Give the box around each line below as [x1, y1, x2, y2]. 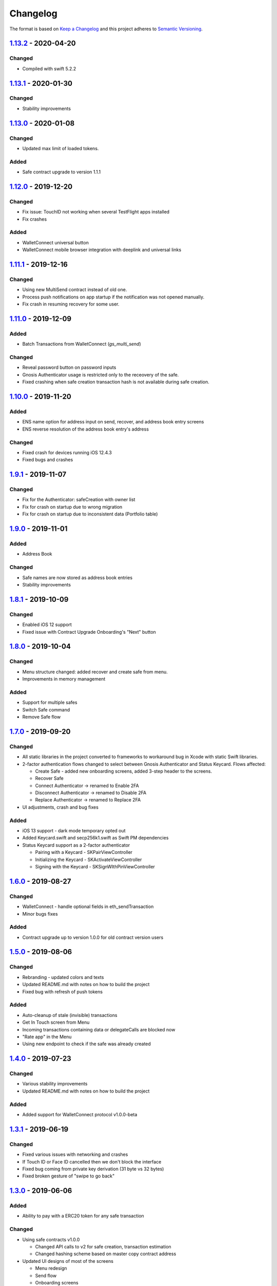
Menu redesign [35, 1265, 67, 1272]
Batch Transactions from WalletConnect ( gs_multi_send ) [22, 341, 141, 347]
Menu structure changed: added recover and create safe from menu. [22, 669, 168, 675]
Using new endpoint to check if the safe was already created [22, 1041, 151, 1047]
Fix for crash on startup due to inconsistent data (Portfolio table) [22, 511, 159, 517]
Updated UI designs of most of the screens [22, 1258, 114, 1264]
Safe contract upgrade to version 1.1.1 [22, 169, 101, 175]
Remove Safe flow [22, 713, 61, 720]
